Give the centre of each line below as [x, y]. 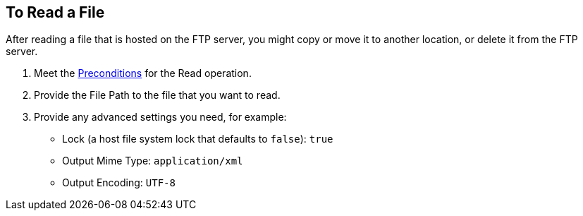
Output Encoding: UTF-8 [119, 183]
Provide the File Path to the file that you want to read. [157, 95]
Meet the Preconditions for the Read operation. [143, 73]
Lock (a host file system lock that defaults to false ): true [198, 139]
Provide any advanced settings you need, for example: [160, 117]
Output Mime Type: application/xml [153, 161]
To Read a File [55, 12]
